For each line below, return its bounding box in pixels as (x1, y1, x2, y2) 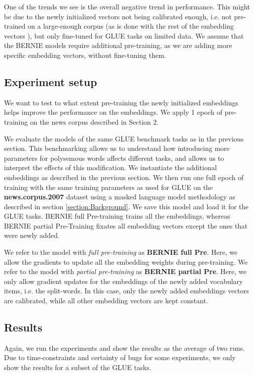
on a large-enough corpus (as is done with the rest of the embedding (28, 21, 234, 31)
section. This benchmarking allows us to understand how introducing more (4, 143, 230, 153)
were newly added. (4, 230, 60, 240)
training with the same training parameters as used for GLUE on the (4, 182, 213, 192)
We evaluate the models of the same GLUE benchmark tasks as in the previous (4, 133, 244, 143)
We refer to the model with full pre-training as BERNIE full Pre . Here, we (4, 247, 238, 257)
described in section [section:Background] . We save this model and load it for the (4, 201, 249, 211)
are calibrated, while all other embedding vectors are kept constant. (4, 295, 208, 306)
